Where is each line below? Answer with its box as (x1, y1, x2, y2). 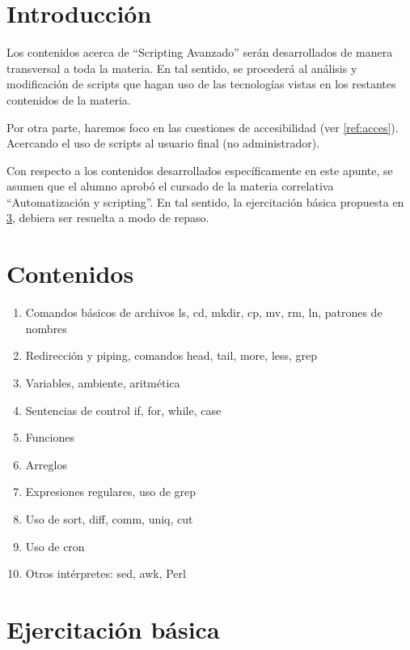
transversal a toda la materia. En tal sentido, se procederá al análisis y (6, 59, 357, 76)
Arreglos (25, 455, 67, 473)
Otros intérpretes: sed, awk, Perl (25, 565, 186, 582)
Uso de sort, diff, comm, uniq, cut (25, 510, 193, 527)
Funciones (25, 429, 74, 446)
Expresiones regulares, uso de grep (25, 483, 197, 500)
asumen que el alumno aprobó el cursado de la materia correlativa (6, 177, 334, 195)
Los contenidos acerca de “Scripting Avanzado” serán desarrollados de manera (6, 44, 393, 61)
